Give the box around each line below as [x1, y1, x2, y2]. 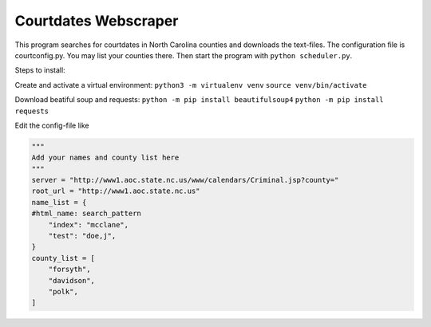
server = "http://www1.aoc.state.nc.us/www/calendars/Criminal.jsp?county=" [31, 175, 339, 185]
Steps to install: [14, 65, 65, 75]
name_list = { [31, 198, 87, 207]
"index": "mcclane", [48, 220, 129, 229]
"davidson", [48, 276, 96, 285]
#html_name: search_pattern [31, 209, 141, 219]
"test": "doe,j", [48, 231, 117, 240]
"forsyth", [48, 265, 91, 274]
